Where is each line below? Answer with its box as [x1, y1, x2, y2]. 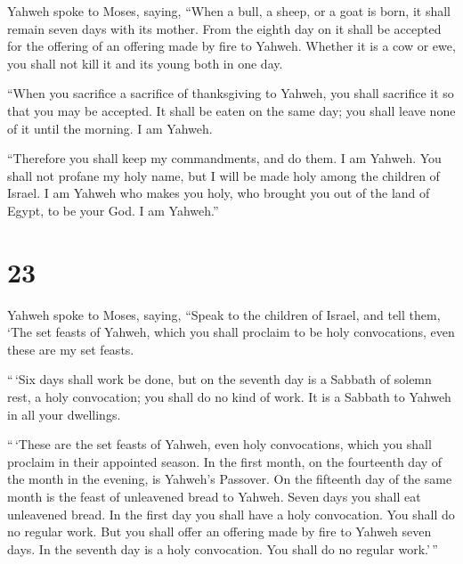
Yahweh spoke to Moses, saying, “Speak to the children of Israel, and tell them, [7, 305, 441, 323]
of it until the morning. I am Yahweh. [7, 119, 213, 137]
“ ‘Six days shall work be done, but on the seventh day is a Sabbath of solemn [7, 370, 432, 388]
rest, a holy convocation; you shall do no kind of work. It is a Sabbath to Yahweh [7, 388, 451, 406]
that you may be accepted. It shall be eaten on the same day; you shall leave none [7, 101, 456, 119]
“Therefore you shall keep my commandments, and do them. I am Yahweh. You [7, 149, 442, 168]
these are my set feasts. [7, 339, 134, 358]
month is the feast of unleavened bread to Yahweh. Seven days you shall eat [7, 487, 421, 505]
